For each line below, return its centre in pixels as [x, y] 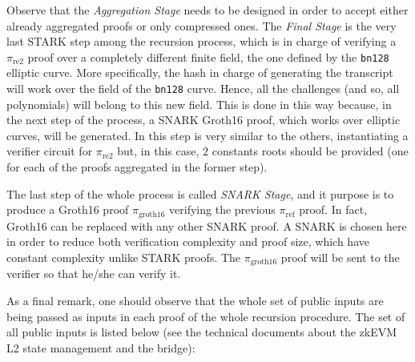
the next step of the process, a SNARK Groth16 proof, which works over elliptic [203, 120]
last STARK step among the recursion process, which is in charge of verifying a [201, 41]
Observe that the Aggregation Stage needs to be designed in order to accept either [207, 10]
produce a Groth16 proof [68, 209]
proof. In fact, [333, 209]
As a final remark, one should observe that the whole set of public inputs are [195, 300]
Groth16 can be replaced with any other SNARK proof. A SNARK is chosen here [207, 225]
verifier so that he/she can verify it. [94, 274]
